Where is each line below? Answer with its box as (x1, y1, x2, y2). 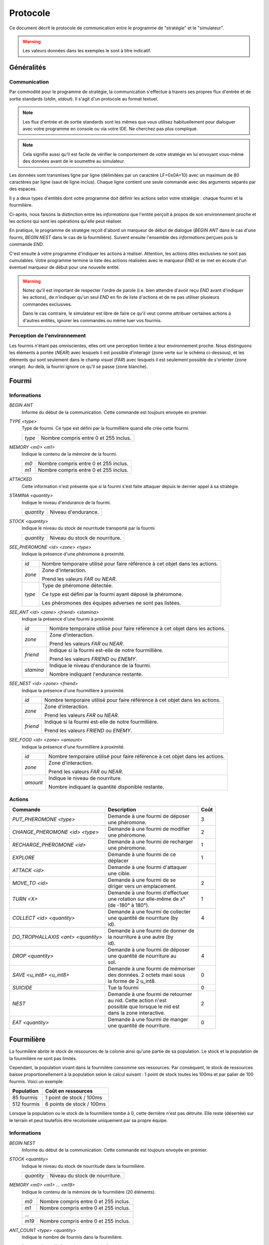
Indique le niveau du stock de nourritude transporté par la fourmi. (21, 525, 156, 531)
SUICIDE (12, 984, 32, 991)
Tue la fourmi (108, 984, 139, 991)
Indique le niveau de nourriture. (48, 774, 122, 781)
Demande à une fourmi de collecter (108, 908, 191, 915)
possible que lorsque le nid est (108, 1003, 180, 1010)
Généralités (9, 63, 46, 72)
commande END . (9, 242, 44, 248)
